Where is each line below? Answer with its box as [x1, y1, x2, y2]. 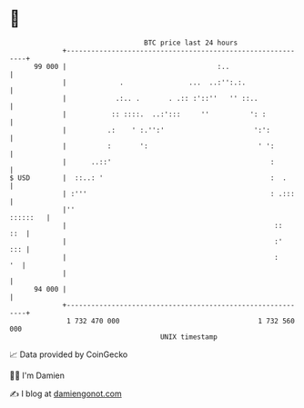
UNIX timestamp [159, 332, 218, 342]
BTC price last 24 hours [144, 38, 238, 47]
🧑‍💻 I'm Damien [9, 370, 66, 381]
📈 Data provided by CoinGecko [9, 349, 128, 360]
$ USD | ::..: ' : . [9, 173, 287, 183]
